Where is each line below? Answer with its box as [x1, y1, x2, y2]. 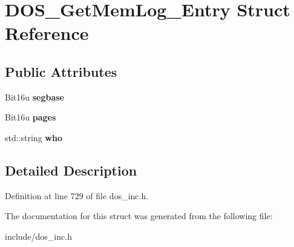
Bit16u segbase [5, 90, 64, 103]
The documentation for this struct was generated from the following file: [5, 209, 273, 222]
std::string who [5, 131, 62, 143]
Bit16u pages [5, 111, 56, 123]
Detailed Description [5, 160, 137, 179]
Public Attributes [5, 62, 117, 81]
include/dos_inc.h [5, 229, 72, 242]
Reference [5, 21, 89, 45]
